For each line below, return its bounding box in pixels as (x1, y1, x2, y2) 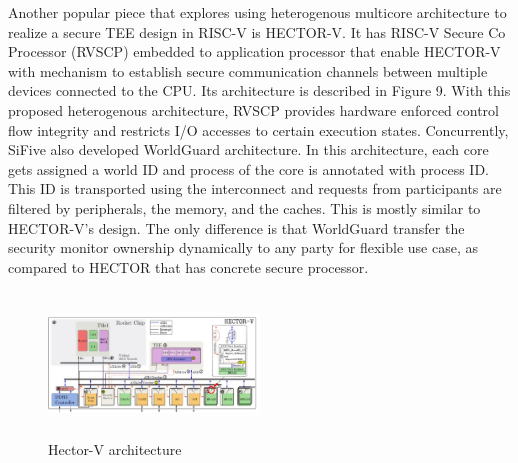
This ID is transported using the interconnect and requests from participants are (8, 178, 502, 199)
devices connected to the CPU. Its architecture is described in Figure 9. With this (8, 80, 511, 101)
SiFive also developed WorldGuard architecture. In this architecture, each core (8, 139, 489, 160)
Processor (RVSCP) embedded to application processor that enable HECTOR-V (8, 41, 501, 62)
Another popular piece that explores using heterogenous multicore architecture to (8, 2, 507, 22)
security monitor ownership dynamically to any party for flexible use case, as (8, 237, 478, 258)
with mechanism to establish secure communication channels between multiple (8, 60, 488, 81)
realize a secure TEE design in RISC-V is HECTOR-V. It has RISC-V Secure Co (8, 21, 506, 42)
